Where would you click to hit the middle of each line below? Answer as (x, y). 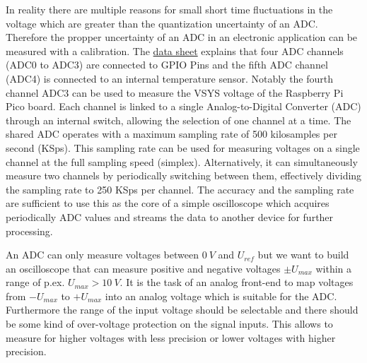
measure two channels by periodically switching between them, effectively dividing (184, 175)
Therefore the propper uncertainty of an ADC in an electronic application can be (182, 37)
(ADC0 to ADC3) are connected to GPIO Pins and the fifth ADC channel (167, 65)
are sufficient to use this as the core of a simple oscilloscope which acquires (168, 203)
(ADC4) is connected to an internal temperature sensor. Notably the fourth (170, 78)
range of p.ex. (35, 282)
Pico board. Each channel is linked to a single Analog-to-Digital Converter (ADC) (183, 106)
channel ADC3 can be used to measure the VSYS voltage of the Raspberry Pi (175, 92)
